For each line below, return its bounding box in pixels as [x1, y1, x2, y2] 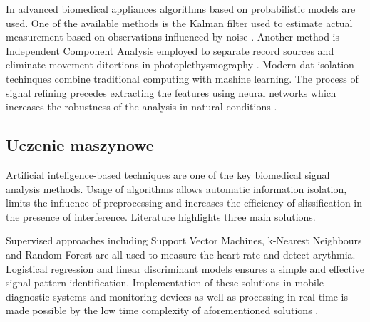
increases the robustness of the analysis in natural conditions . [6, 99, 277, 114]
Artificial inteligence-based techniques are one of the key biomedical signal [6, 167, 330, 182]
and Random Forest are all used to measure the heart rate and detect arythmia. [6, 246, 356, 261]
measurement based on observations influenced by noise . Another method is [6, 29, 340, 44]
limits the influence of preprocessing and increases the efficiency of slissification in [6, 195, 363, 210]
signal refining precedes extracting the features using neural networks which [6, 85, 336, 100]
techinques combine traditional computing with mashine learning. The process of [6, 71, 359, 85]
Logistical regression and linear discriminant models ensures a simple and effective [6, 261, 365, 276]
